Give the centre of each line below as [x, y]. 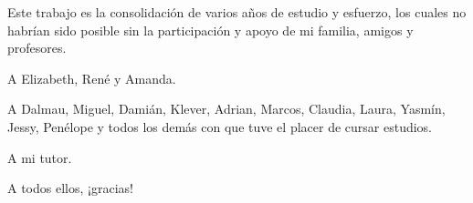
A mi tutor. [40, 157]
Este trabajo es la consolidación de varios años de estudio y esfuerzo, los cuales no [237, 12]
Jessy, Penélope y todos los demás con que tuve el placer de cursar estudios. [220, 126]
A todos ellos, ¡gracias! [70, 188]
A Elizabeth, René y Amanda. [92, 78]
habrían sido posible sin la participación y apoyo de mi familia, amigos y [210, 30]
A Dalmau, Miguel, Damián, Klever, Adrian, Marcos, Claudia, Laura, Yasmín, [226, 109]
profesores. [37, 48]
